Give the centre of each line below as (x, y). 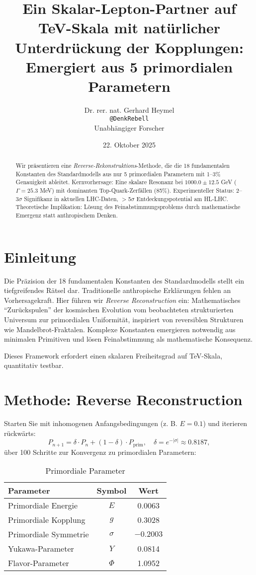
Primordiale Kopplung (47, 520)
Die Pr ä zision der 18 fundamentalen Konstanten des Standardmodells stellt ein (124, 280)
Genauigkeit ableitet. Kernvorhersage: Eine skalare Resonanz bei (99, 182)
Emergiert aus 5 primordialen (129, 66)
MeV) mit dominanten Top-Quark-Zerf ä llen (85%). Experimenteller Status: (137, 190)
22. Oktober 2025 (129, 144)
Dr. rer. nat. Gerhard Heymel (129, 109)
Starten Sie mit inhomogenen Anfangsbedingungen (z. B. (91, 423)
